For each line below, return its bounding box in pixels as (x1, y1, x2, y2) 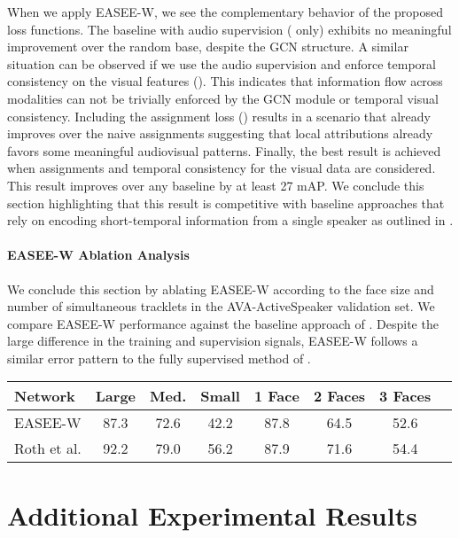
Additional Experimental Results (7, 496, 417, 533)
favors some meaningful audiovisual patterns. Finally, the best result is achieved (7, 141, 441, 160)
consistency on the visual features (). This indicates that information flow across (7, 72, 443, 90)
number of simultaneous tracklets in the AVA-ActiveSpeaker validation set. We (7, 297, 435, 316)
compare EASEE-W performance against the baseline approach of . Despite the (7, 314, 439, 332)
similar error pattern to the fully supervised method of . (7, 348, 311, 367)
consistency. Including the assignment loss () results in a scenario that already (7, 106, 431, 125)
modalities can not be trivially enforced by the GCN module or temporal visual (7, 89, 439, 107)
